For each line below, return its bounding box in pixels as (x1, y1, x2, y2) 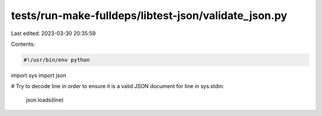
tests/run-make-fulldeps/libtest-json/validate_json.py (11, 9, 287, 22)
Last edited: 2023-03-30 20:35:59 (11, 30, 96, 37)
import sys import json (11, 71, 67, 79)
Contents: (11, 40, 35, 48)
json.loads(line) (26, 96, 64, 104)
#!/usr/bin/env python (23, 57, 90, 63)
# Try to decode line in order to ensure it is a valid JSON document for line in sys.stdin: (11, 83, 224, 90)
